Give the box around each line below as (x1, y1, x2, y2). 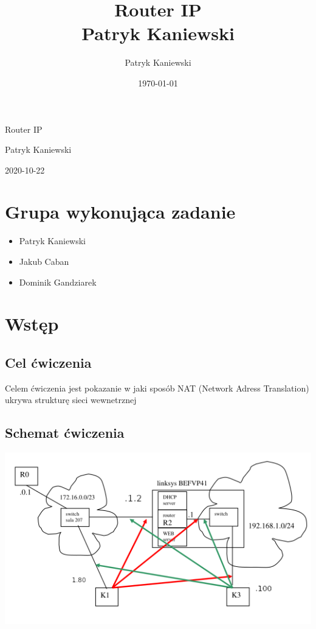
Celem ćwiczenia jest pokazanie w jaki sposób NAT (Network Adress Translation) (5, 381, 309, 394)
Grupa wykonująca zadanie (5, 199, 236, 224)
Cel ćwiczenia (5, 353, 92, 371)
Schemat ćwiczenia (5, 423, 125, 442)
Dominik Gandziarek (19, 275, 97, 288)
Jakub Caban (19, 255, 69, 267)
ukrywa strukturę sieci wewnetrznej (5, 393, 137, 406)
